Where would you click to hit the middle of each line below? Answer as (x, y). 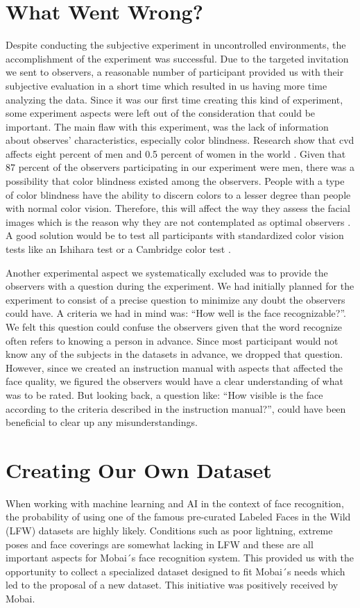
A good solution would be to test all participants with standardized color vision (175, 235)
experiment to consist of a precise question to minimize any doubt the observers (175, 299)
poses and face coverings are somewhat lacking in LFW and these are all (160, 544)
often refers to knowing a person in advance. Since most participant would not (172, 340)
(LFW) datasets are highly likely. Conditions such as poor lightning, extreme (169, 531)
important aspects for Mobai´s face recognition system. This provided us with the (180, 558)
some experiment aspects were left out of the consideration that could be (161, 113)
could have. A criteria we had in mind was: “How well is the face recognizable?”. (176, 313)
